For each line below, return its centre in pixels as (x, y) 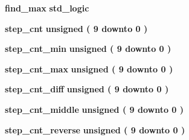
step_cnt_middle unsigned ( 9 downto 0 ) (94, 109)
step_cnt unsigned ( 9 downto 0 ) (76, 28)
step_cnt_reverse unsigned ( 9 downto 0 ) (95, 129)
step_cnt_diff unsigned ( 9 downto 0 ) (87, 89)
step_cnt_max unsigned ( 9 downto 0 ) (89, 68)
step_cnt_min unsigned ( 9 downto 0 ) (88, 49)
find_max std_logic (47, 8)
